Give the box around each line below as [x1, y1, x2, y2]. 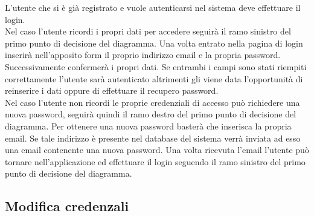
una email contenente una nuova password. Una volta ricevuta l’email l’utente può [5, 143, 309, 156]
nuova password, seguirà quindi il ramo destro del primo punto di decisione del [5, 108, 296, 120]
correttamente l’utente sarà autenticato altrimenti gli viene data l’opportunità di [5, 72, 303, 85]
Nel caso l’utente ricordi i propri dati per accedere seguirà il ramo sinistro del [5, 25, 291, 38]
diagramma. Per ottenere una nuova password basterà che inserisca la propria [5, 119, 292, 132]
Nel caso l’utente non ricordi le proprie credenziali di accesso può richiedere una [5, 96, 300, 108]
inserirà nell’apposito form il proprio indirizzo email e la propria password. [5, 48, 281, 61]
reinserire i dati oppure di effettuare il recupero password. [5, 84, 219, 97]
